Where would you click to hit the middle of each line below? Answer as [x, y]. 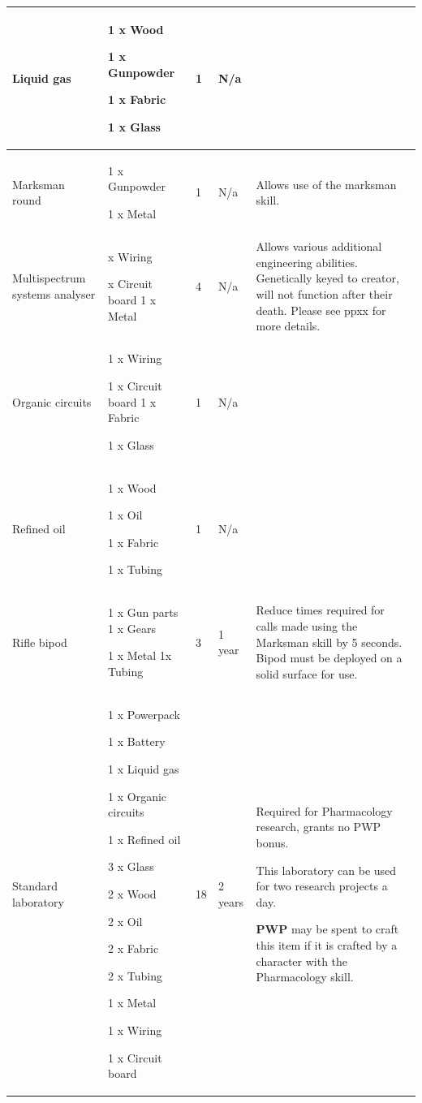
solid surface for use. [307, 673]
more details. [288, 326]
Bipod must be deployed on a [329, 658]
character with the [302, 961]
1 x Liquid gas [144, 769]
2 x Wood [132, 894]
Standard [35, 886]
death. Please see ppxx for [321, 310]
